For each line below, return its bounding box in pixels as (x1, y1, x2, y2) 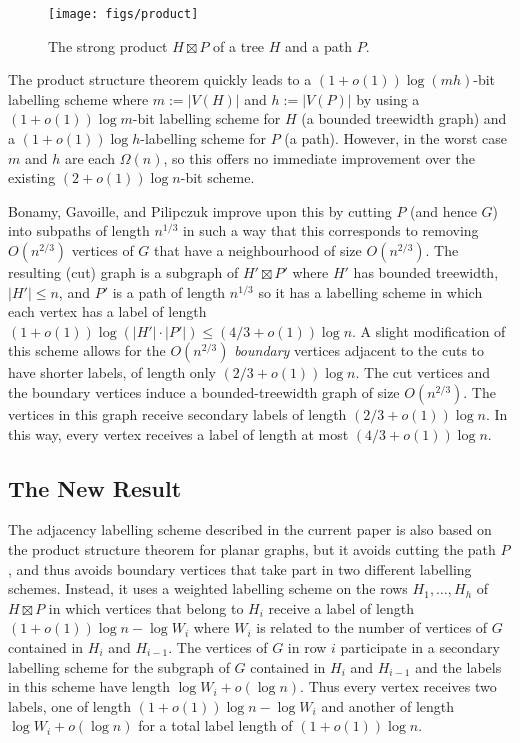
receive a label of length (268, 597, 415, 618)
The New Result (8, 472, 182, 503)
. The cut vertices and (355, 362, 491, 383)
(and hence (410, 200, 477, 221)
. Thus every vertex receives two (300, 676, 497, 697)
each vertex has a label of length (8, 301, 207, 322)
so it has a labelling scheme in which (258, 281, 483, 302)
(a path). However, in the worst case (284, 128, 507, 149)
